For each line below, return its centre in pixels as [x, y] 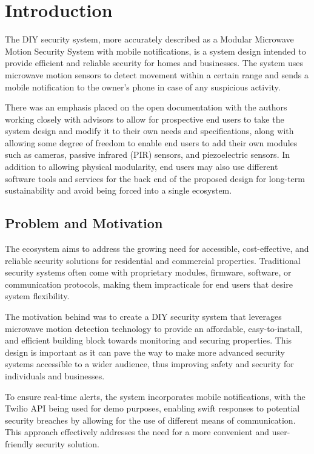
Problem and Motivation [84, 223]
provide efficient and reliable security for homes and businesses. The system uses [154, 63]
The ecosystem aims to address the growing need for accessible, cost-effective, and [157, 249]
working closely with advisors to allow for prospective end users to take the [145, 119]
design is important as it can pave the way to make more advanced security [145, 352]
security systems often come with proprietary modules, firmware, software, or [148, 272]
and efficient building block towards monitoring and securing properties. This [149, 340]
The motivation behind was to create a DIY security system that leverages [143, 317]
